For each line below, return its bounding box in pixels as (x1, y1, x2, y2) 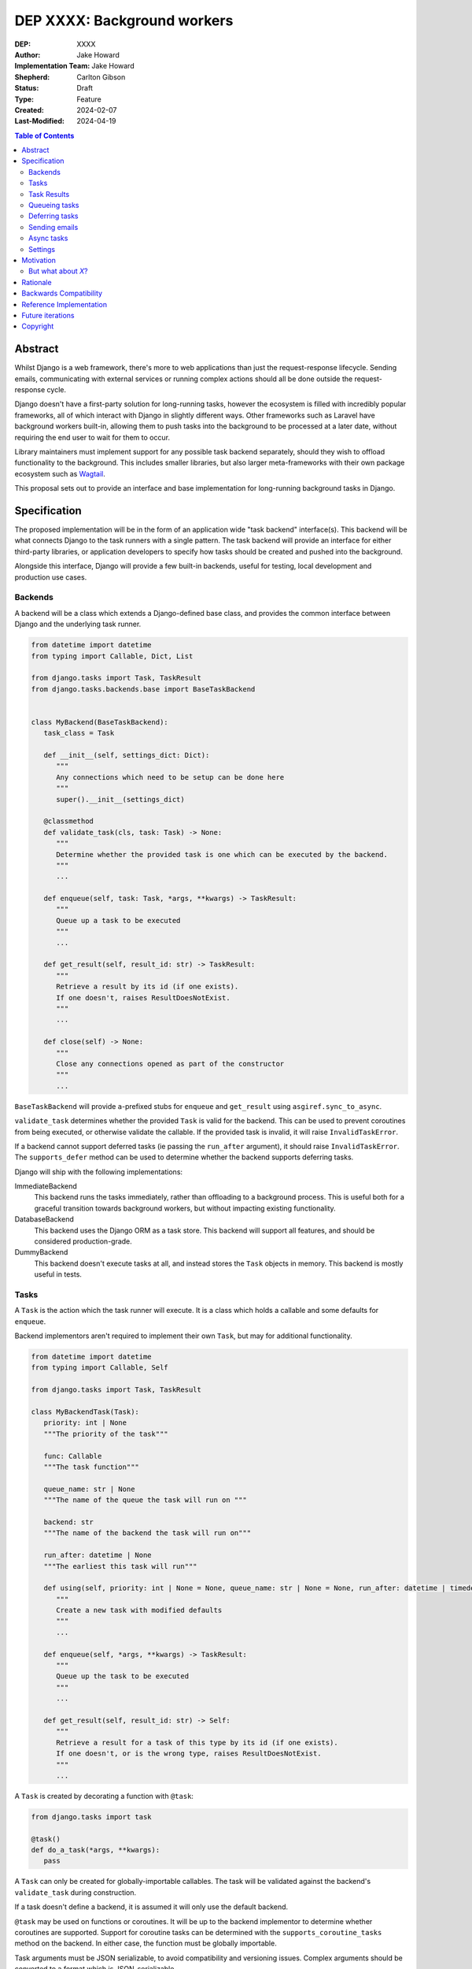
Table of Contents (14, 131, 75, 140)
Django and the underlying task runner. (14, 619, 142, 629)
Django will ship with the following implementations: (14, 1166, 183, 1177)
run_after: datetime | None (43, 1551, 153, 1559)
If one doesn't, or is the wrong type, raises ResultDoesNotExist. (56, 1749, 322, 1758)
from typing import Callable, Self (31, 1363, 168, 1372)
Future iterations (21, 310, 75, 320)
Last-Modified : (14, 117, 65, 126)
